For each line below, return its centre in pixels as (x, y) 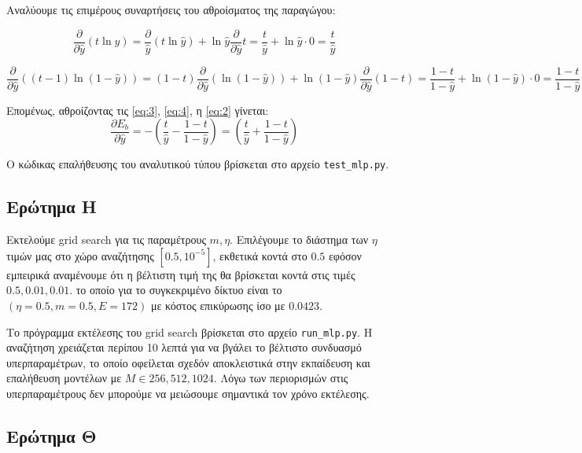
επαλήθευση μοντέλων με (64, 378)
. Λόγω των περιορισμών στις (281, 378)
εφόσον (345, 255)
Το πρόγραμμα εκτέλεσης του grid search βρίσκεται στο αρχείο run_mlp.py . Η (190, 331)
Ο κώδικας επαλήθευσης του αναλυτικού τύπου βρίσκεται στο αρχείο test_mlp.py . (198, 164)
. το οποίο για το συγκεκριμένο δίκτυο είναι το (176, 290)
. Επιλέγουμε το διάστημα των (299, 239)
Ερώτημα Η (52, 206)
